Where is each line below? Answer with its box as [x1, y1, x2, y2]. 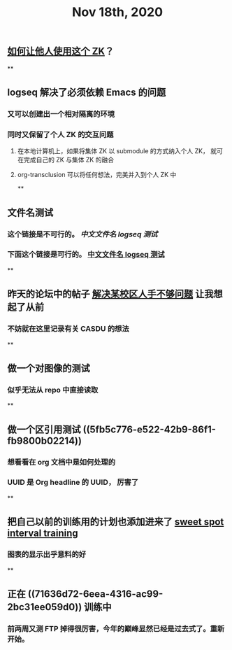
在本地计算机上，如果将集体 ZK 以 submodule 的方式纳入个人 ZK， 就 [17, 147, 217, 155]
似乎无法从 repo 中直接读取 [7, 385, 99, 395]
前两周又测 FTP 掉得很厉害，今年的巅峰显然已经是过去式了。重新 [7, 623, 225, 633]
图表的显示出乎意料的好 [7, 550, 86, 560]
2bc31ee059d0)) [7, 601, 82, 613]
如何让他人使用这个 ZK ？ [7, 45, 115, 57]
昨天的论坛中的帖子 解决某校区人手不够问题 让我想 [7, 288, 223, 300]
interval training [7, 528, 78, 539]
